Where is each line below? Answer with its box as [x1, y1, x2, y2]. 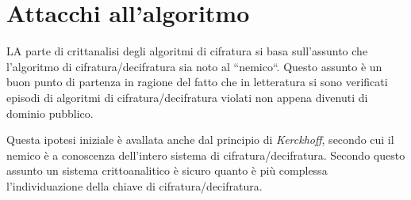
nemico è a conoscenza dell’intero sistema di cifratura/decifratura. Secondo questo [6, 146, 405, 163]
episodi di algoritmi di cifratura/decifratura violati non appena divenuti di [6, 89, 368, 105]
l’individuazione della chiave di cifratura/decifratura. [6, 177, 263, 194]
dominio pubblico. [6, 104, 94, 121]
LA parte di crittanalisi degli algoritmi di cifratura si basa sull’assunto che [6, 43, 368, 59]
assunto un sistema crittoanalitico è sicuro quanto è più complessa [6, 162, 328, 179]
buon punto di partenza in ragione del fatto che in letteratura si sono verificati [6, 74, 388, 90]
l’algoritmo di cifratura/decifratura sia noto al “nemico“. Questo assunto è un [6, 58, 382, 74]
